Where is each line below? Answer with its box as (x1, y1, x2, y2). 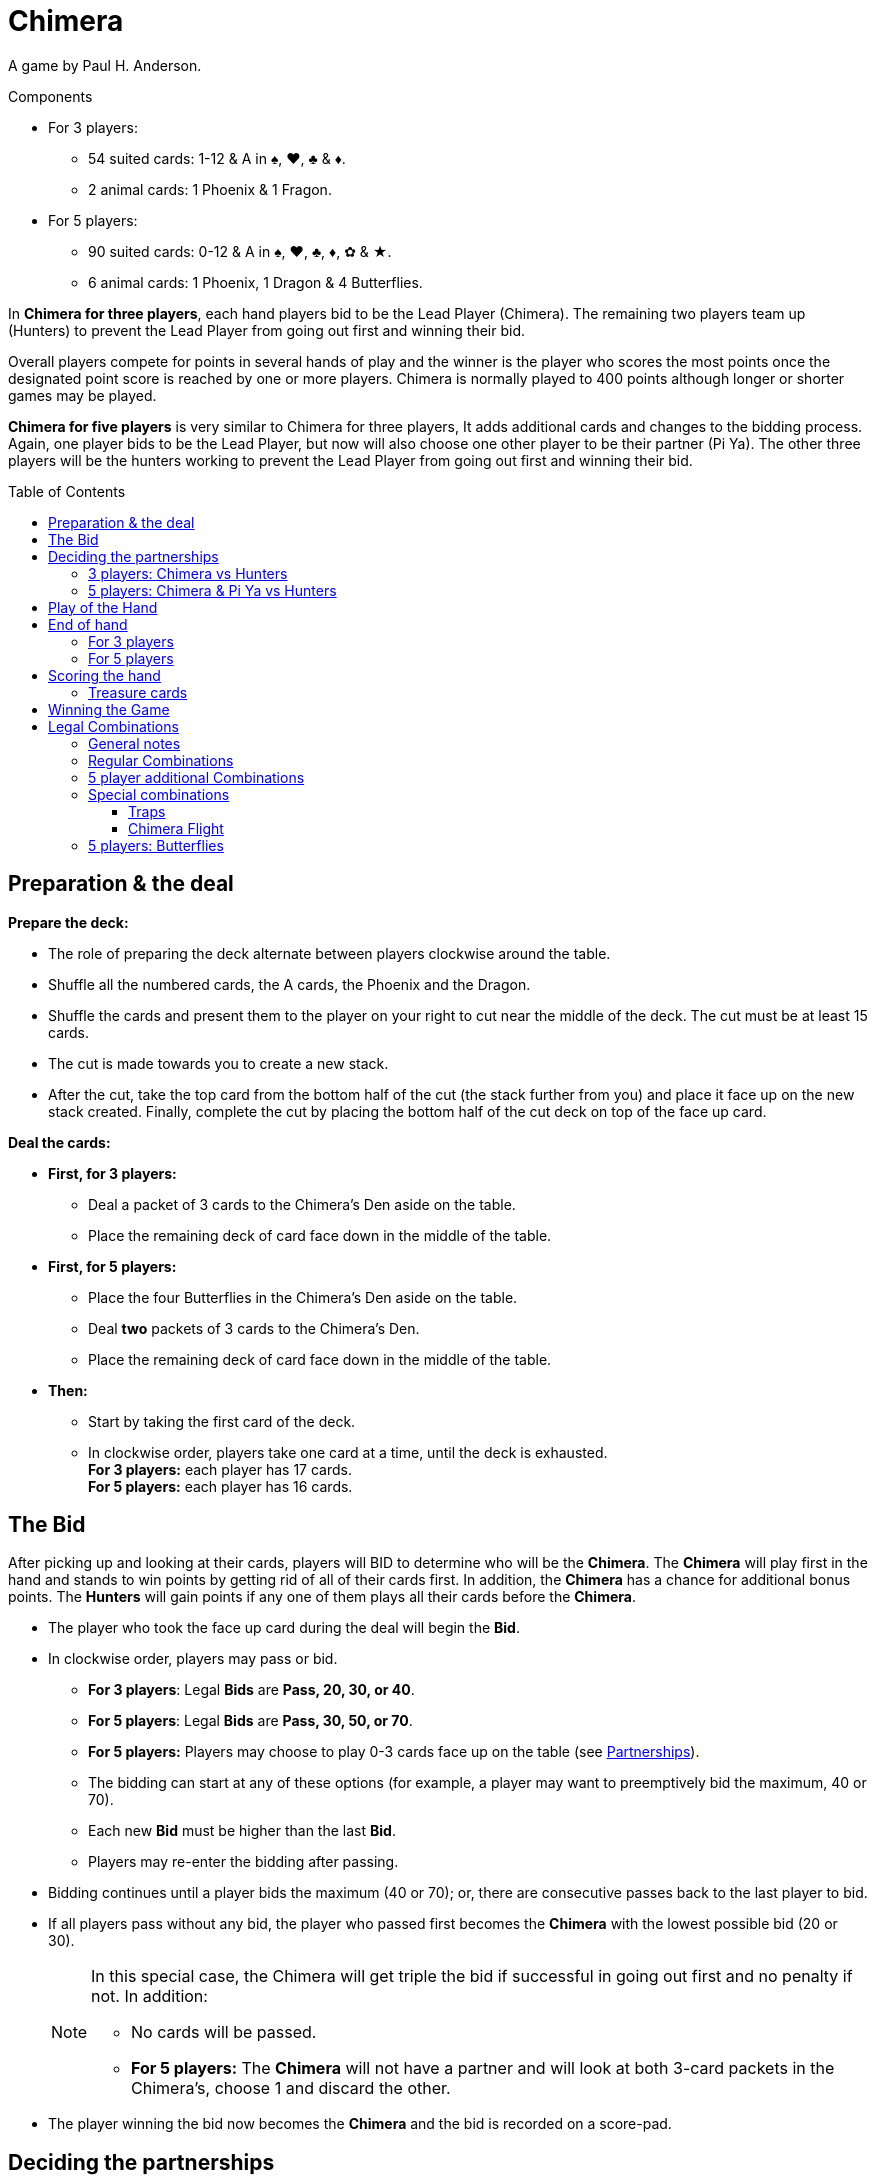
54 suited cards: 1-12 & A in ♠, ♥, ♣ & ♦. (88, 149, 346, 167)
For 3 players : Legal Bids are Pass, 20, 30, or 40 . (88, 1681, 415, 1699)
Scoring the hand (48, 666, 161, 684)
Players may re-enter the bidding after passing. (88, 1853, 399, 1871)
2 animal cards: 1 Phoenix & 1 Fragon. (88, 180, 332, 198)
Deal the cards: (8, 1133, 111, 1151)
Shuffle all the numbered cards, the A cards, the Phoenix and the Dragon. (48, 975, 531, 993)
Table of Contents (8, 482, 126, 500)
